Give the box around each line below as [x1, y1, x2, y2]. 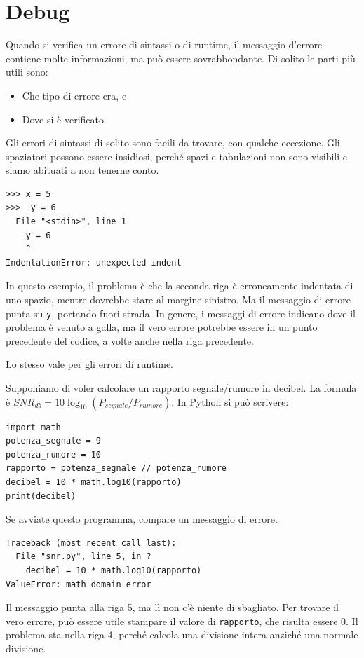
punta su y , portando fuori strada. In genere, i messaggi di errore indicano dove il [6, 306, 356, 320]
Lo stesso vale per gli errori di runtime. [6, 357, 173, 371]
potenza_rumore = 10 [6, 449, 102, 460]
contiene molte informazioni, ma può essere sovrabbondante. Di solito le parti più [6, 50, 356, 65]
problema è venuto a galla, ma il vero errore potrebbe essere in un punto [6, 320, 318, 334]
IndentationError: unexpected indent [6, 257, 182, 268]
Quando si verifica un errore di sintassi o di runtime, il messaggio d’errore [6, 37, 323, 52]
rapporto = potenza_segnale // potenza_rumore [6, 463, 227, 474]
